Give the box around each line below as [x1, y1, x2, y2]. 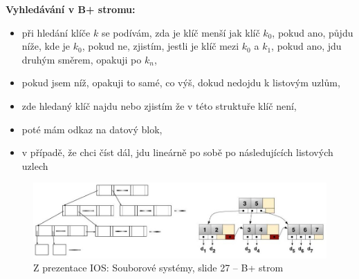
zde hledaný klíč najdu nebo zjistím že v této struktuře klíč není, [21, 98, 297, 113]
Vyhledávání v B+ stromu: [6, 2, 136, 16]
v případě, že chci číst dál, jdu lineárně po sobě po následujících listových [21, 145, 333, 160]
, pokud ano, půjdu [272, 25, 353, 39]
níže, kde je [21, 39, 71, 53]
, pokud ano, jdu [271, 39, 342, 53]
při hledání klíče [21, 25, 91, 39]
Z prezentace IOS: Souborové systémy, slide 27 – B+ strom [33, 260, 284, 275]
